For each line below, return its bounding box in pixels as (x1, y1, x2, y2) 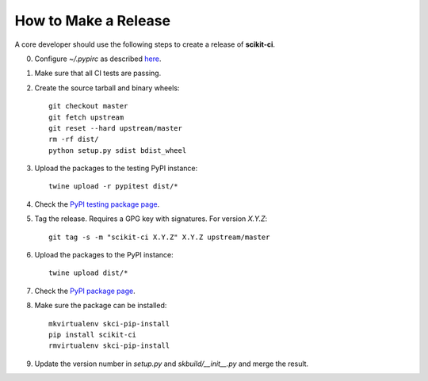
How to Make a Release (14, 12, 170, 29)
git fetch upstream (48, 112, 124, 122)
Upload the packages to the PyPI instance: (34, 250, 174, 260)
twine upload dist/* (48, 269, 128, 277)
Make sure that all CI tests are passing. (34, 68, 162, 78)
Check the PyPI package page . (34, 286, 136, 295)
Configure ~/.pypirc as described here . (34, 54, 162, 63)
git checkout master (48, 101, 128, 111)
